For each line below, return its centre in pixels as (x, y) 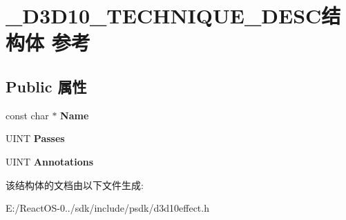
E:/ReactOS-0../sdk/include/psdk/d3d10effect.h (107, 208)
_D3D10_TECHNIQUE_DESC (164, 16)
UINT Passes (35, 138)
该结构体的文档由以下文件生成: (75, 184)
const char (27, 115)
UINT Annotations (50, 161)
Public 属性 (46, 86)
